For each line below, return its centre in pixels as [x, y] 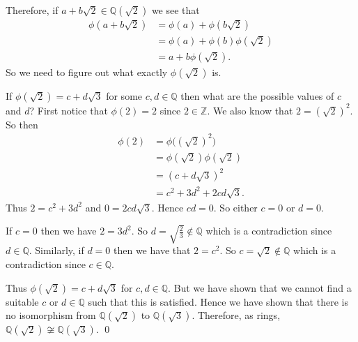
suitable [22, 301]
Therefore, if [32, 10]
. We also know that [250, 110]
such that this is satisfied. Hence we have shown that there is [218, 301]
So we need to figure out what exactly [87, 72]
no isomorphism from [51, 315]
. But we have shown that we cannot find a [260, 287]
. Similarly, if [56, 250]
